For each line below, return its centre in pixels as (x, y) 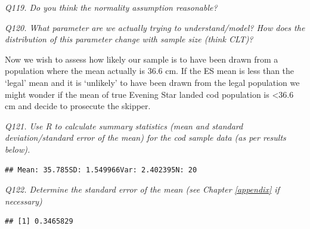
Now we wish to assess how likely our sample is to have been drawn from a (142, 59)
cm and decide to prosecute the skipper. (78, 106)
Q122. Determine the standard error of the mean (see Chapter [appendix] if (142, 189)
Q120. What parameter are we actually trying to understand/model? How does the (155, 27)
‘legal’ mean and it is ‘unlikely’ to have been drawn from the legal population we (152, 82)
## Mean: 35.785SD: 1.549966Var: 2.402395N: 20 (101, 170)
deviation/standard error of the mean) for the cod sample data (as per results (145, 137)
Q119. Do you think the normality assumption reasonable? (111, 7)
